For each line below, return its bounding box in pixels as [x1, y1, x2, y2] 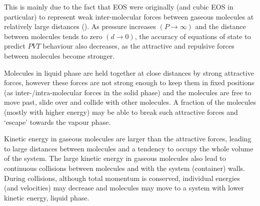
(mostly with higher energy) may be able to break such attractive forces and [4, 106, 238, 117]
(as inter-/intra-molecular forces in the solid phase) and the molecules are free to [4, 87, 251, 97]
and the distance [195, 21, 246, 32]
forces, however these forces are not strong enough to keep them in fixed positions [4, 77, 254, 88]
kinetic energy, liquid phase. [4, 192, 89, 202]
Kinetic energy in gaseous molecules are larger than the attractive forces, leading [4, 133, 251, 144]
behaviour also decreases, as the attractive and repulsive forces [42, 41, 234, 51]
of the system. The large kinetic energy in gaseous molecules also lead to [4, 153, 226, 163]
